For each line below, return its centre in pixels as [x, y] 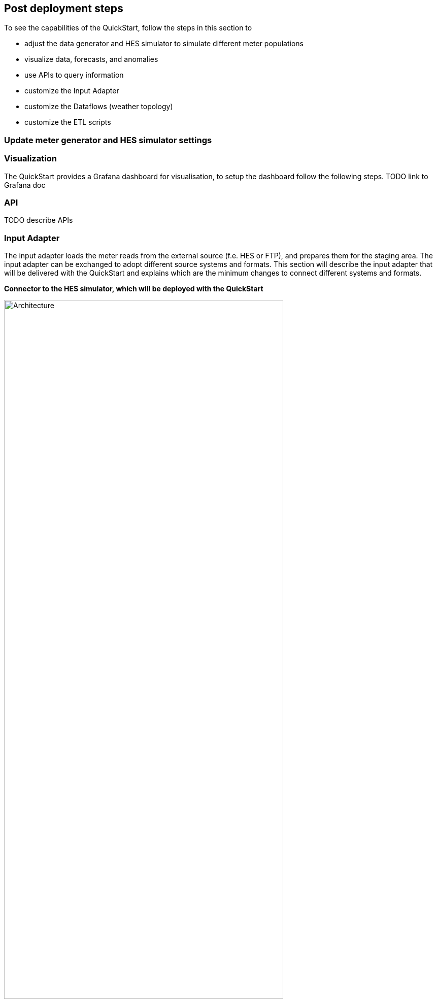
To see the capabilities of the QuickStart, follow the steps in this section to [128, 28]
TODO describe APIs [39, 220]
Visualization [30, 159]
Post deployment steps [64, 8]
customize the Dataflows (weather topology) [99, 107]
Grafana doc [25, 185]
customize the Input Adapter [72, 91]
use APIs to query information [74, 75]
